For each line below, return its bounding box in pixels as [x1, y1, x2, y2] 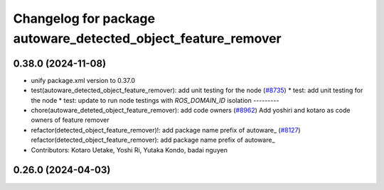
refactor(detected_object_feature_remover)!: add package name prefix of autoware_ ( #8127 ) [31, 125, 302, 134]
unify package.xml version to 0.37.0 [31, 76, 135, 84]
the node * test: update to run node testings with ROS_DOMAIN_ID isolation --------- [31, 96, 279, 104]
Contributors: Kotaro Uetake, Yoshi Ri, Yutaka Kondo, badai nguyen [31, 145, 228, 154]
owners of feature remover [31, 116, 110, 124]
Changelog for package [13, 11, 156, 26]
